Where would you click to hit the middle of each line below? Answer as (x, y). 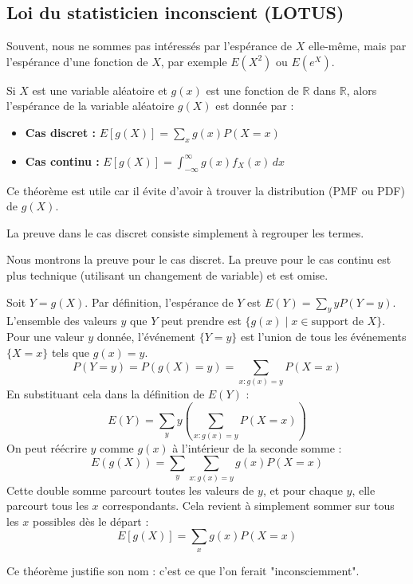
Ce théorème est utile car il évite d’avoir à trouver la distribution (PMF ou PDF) (206, 190)
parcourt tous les (47, 506)
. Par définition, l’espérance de (159, 302)
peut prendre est (201, 321)
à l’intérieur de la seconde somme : (257, 447)
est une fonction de (252, 90)
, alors (362, 90)
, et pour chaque (303, 490)
